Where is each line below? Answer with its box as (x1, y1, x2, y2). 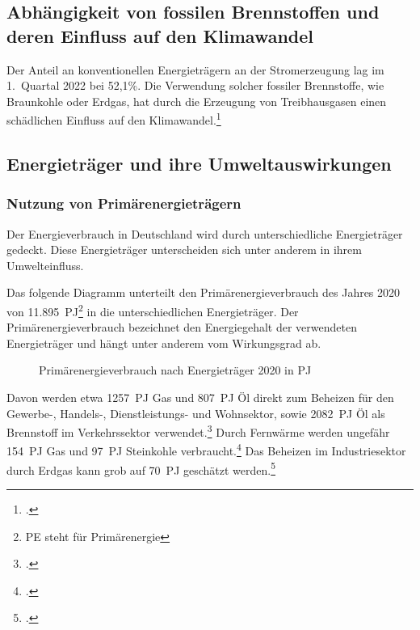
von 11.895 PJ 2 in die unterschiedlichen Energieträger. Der (6, 301, 299, 319)
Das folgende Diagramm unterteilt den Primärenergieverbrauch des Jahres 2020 (6, 284, 401, 301)
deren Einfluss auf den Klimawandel (6, 23, 314, 48)
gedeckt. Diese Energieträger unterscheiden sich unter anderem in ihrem (6, 241, 362, 258)
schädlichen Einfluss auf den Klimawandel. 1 (6, 109, 221, 129)
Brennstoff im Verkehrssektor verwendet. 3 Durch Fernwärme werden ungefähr (6, 421, 390, 440)
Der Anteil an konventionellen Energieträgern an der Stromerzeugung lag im (6, 61, 384, 78)
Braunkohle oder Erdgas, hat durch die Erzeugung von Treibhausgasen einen (6, 92, 387, 109)
